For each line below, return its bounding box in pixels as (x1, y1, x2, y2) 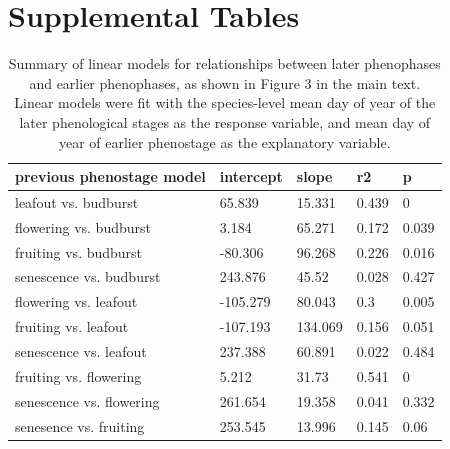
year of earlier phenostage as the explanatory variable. (58, 131, 391, 152)
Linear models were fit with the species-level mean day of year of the (14, 92, 436, 113)
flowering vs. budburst (15, 216, 151, 237)
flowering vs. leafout (15, 291, 138, 312)
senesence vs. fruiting (15, 415, 145, 436)
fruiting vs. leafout (15, 316, 129, 337)
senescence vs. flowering (15, 390, 160, 411)
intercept (219, 166, 283, 187)
